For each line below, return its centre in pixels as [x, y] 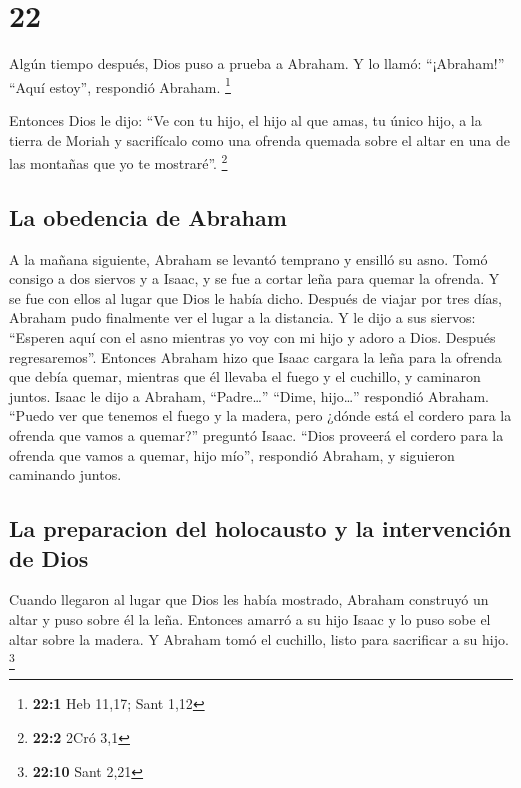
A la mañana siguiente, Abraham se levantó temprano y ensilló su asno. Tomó [248, 258]
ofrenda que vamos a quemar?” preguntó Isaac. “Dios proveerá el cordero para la [256, 434]
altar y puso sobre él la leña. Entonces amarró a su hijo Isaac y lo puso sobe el [250, 618]
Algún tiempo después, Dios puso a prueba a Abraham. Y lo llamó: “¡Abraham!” [257, 63]
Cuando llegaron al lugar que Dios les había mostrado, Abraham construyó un [249, 599]
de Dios [49, 557]
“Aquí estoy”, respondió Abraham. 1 [120, 85]
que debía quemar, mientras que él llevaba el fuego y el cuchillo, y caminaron [245, 376]
